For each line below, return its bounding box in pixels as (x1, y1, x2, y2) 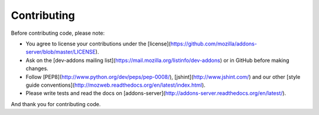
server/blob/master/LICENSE (25, 48, 96, 55)
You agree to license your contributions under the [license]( (25, 40, 171, 47)
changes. (25, 65, 48, 72)
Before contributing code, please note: (11, 29, 105, 37)
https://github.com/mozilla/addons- (170, 40, 257, 47)
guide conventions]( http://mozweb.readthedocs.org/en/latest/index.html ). (25, 81, 206, 88)
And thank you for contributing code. (11, 100, 101, 107)
